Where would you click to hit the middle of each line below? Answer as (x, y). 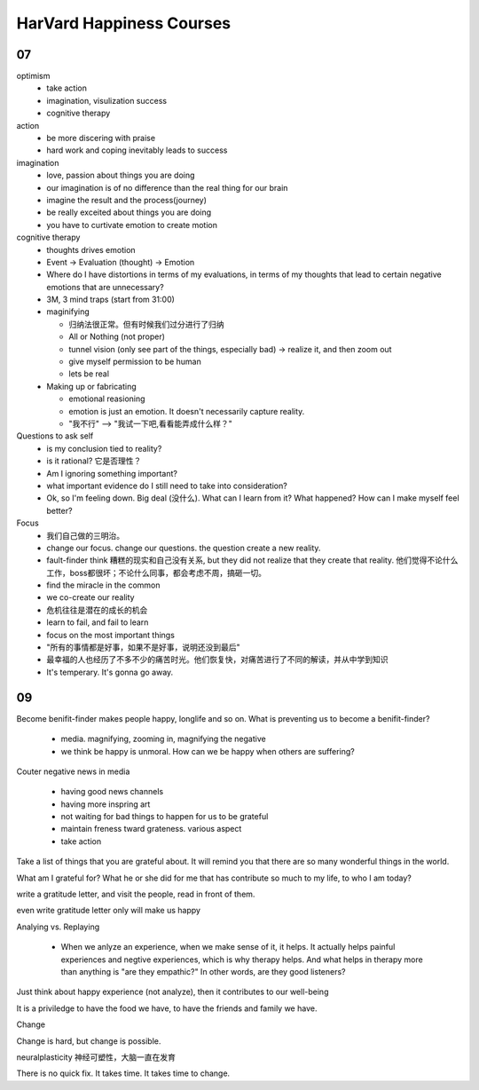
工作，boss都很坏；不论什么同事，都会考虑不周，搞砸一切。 (156, 573)
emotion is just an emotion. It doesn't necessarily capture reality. (187, 411)
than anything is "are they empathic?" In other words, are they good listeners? (203, 971)
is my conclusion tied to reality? (104, 448)
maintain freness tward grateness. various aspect (151, 829)
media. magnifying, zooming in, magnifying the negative (163, 739)
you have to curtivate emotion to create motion (132, 225)
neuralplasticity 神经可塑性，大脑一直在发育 (96, 1057)
